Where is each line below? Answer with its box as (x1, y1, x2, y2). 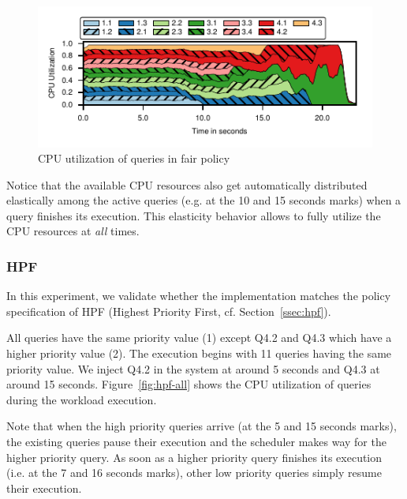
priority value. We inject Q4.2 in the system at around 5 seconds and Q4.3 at (6, 360, 380, 377)
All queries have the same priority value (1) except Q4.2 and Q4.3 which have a (6, 329, 392, 346)
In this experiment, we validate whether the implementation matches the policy (6, 287, 391, 304)
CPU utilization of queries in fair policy (38, 150, 230, 167)
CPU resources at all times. (6, 223, 140, 239)
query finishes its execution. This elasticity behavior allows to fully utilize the (6, 207, 381, 223)
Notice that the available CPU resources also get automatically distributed (6, 176, 368, 193)
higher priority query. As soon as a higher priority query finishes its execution (6, 448, 383, 465)
